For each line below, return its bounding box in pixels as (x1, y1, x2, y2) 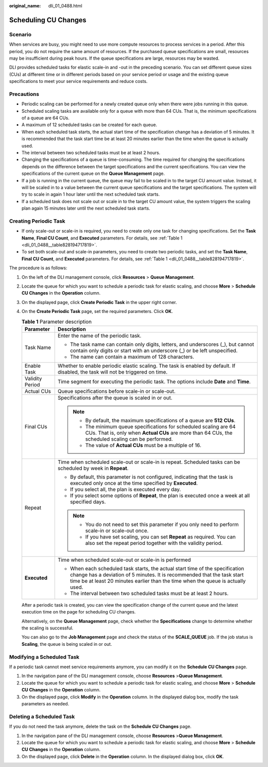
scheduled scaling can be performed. (85, 435, 173, 442)
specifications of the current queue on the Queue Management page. (21, 170, 165, 176)
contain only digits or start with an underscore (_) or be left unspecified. (70, 347, 238, 354)
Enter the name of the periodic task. (58, 332, 141, 339)
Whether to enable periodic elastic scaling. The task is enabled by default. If (58, 362, 236, 369)
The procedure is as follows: (9, 265, 67, 271)
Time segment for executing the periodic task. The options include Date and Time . (58, 378, 251, 385)
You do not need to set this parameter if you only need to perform (85, 521, 239, 528)
